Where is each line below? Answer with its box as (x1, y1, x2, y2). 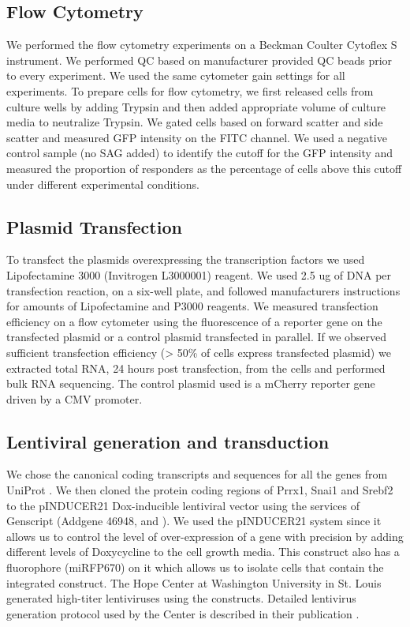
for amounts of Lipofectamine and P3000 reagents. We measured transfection (6, 298, 378, 314)
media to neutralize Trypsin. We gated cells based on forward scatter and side (6, 114, 383, 130)
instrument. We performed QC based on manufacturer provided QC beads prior (6, 51, 393, 68)
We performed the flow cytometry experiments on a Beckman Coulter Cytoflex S (6, 36, 397, 53)
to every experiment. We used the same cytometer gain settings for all (6, 67, 345, 84)
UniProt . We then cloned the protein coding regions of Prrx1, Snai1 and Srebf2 (6, 482, 393, 498)
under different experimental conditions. (6, 175, 199, 192)
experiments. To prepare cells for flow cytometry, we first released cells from (6, 82, 374, 99)
